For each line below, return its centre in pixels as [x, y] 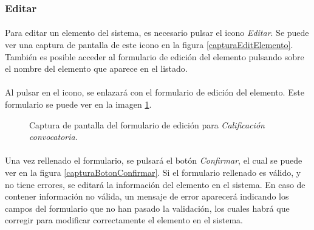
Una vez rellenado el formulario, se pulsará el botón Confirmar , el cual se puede [154, 160]
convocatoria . [53, 137]
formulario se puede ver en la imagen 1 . [78, 104]
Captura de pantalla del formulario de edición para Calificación [147, 124]
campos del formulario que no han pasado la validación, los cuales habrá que [147, 208]
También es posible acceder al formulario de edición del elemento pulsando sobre [155, 56]
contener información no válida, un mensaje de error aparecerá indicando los [147, 196]
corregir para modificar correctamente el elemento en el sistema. [124, 220]
